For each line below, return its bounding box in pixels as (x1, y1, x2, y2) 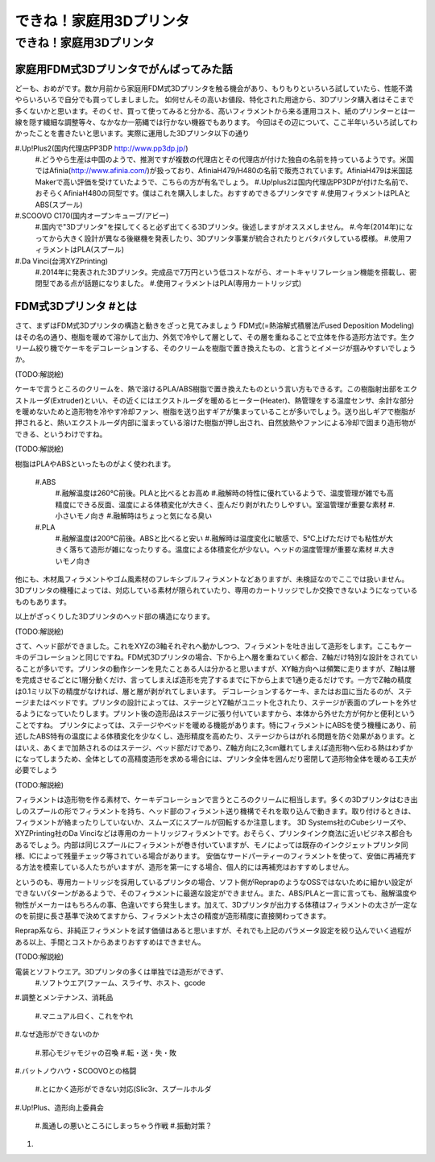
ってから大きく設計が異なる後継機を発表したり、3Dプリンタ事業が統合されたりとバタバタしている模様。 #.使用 (35, 234, 405, 243)
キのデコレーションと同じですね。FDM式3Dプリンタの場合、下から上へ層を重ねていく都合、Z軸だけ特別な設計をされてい (14, 652, 418, 662)
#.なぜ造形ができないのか (14, 1029, 100, 1039)
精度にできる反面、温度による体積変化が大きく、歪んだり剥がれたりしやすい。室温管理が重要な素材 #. (55, 499, 395, 509)
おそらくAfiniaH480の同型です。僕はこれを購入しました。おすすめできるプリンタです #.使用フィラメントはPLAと (35, 188, 411, 198)
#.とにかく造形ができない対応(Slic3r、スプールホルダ (35, 1084, 212, 1094)
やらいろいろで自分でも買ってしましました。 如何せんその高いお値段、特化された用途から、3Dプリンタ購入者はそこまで (14, 95, 414, 105)
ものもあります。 (14, 597, 72, 606)
